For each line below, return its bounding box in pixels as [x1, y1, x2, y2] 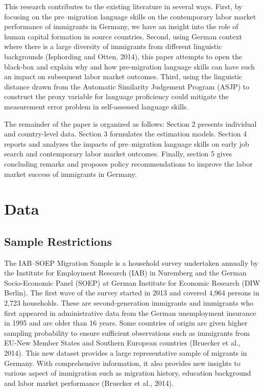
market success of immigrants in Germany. [4, 168, 137, 179]
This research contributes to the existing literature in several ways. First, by [4, 1, 243, 11]
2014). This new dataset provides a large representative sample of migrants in [4, 348, 247, 358]
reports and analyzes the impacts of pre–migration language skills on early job [4, 138, 249, 149]
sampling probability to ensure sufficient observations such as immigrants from [4, 327, 250, 338]
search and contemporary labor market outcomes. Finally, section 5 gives [4, 148, 232, 159]
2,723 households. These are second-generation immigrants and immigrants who [4, 297, 254, 308]
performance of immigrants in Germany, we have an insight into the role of [4, 21, 238, 32]
